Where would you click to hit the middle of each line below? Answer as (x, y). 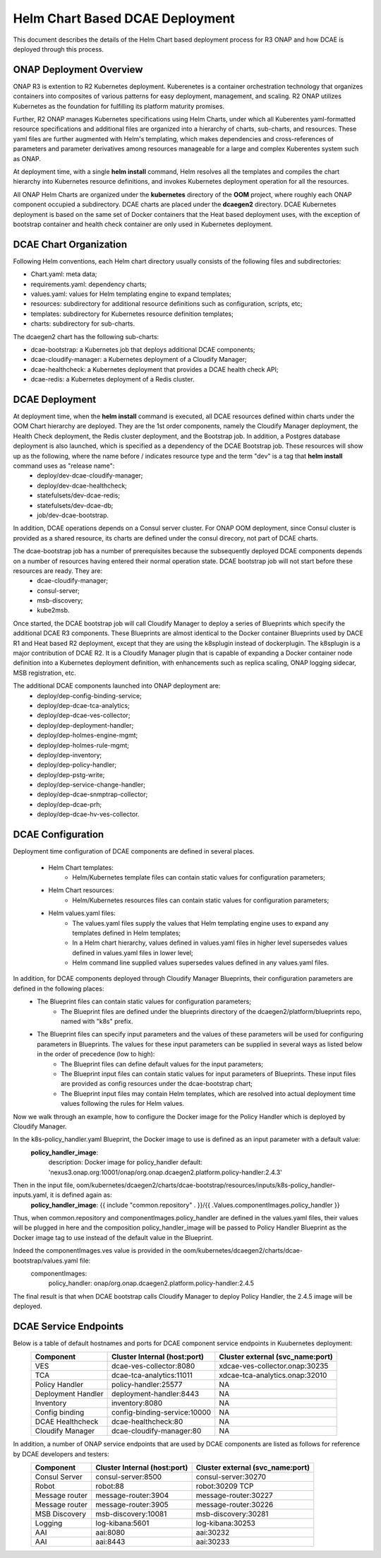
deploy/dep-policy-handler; (77, 765)
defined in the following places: (59, 988)
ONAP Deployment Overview (78, 70)
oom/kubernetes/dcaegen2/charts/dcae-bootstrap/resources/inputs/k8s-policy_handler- (206, 1185)
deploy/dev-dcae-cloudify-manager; (90, 476)
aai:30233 (213, 1542)
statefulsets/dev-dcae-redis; (78, 495)
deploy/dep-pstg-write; (71, 774)
